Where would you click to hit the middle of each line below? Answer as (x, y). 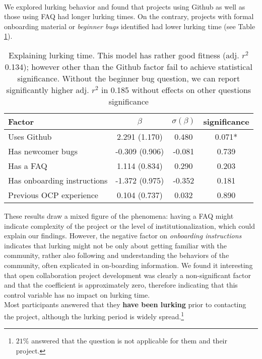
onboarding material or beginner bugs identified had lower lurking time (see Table (130, 26)
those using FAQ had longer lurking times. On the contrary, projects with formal (129, 16)
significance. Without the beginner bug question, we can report (129, 78)
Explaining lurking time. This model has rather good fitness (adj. (124, 55)
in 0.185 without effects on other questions (176, 89)
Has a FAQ (28, 165)
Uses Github (30, 136)
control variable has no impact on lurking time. (77, 294)
